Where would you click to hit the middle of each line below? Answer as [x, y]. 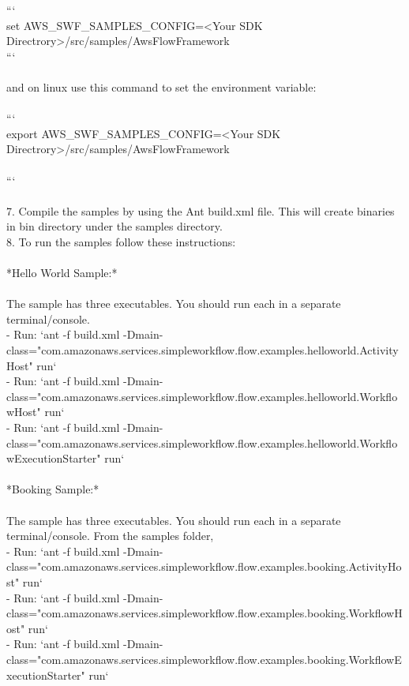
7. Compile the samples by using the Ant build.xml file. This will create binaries [201, 210]
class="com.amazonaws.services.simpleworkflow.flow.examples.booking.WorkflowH [204, 613]
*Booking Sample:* [53, 489]
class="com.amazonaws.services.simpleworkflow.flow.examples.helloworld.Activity [203, 350]
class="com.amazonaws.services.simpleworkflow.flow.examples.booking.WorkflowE [204, 659]
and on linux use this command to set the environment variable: [161, 86]
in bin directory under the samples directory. [114, 226]
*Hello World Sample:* [62, 273]
